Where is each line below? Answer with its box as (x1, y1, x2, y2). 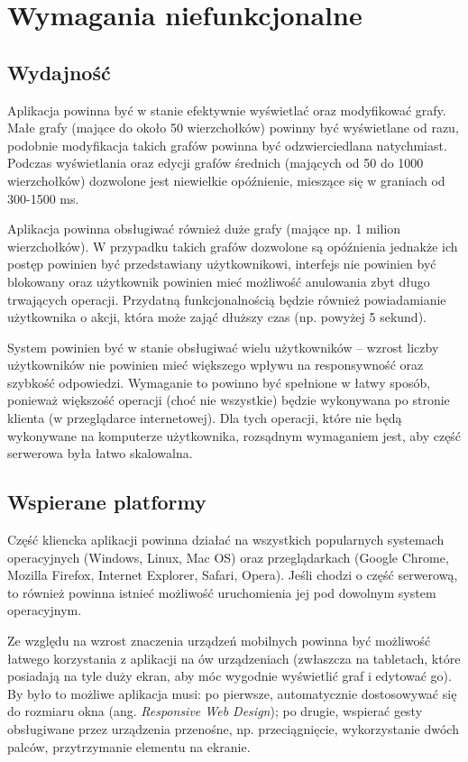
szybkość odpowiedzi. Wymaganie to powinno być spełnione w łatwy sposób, (7, 372, 431, 391)
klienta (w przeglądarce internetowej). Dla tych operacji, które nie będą (7, 409, 402, 427)
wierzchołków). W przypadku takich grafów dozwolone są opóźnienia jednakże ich (7, 236, 458, 255)
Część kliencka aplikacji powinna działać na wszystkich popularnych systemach (7, 530, 445, 549)
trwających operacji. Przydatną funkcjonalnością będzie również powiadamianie (7, 289, 446, 308)
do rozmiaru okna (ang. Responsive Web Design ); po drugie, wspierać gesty (7, 702, 423, 721)
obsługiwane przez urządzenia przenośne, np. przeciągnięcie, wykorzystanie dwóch (7, 720, 459, 738)
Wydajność (7, 58, 111, 86)
